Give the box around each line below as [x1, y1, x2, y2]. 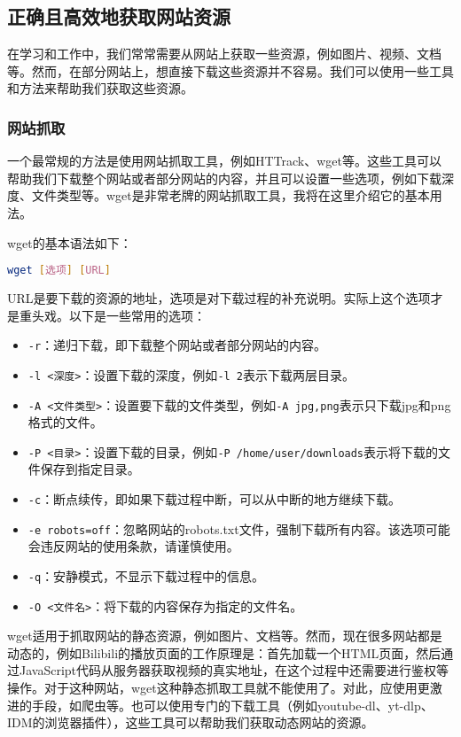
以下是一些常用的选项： [68, 306, 206, 324]
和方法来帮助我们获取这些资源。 [7, 79, 193, 97]
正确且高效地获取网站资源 [7, 3, 230, 30]
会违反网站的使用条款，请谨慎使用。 [27, 537, 239, 555]
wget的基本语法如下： [7, 233, 132, 252]
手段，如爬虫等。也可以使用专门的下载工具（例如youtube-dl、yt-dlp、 [31, 695, 434, 714]
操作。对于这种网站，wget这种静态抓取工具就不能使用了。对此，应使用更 [7, 679, 430, 697]
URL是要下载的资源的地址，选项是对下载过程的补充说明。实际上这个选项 [7, 289, 431, 307]
